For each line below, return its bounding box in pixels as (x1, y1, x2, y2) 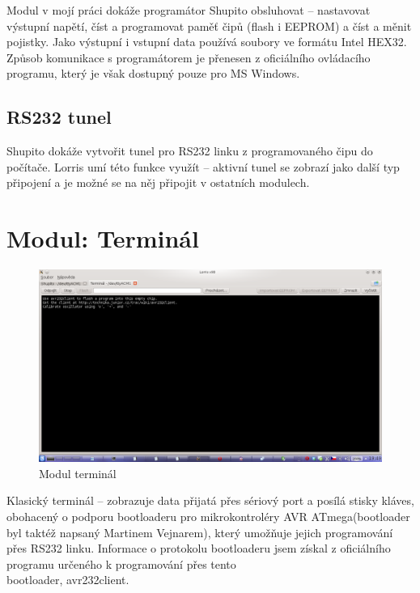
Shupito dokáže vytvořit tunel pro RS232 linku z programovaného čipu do (6, 142, 373, 159)
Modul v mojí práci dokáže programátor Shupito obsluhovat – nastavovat (6, 2, 371, 18)
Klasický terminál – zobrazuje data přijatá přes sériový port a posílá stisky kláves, (6, 492, 414, 509)
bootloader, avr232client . (6, 571, 129, 588)
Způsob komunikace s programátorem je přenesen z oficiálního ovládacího (6, 49, 371, 66)
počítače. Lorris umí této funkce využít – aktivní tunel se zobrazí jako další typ (6, 158, 400, 175)
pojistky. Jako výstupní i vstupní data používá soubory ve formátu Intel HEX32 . (6, 33, 407, 50)
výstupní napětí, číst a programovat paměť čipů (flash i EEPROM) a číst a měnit (6, 17, 412, 34)
